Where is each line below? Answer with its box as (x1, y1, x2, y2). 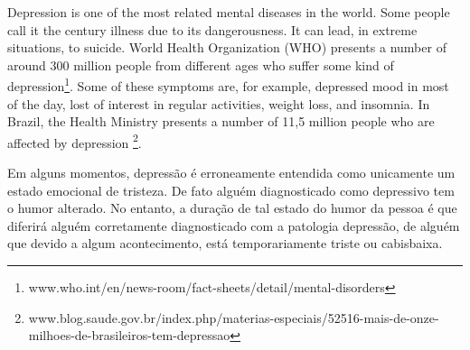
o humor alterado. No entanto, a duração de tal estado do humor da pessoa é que (7, 198, 457, 217)
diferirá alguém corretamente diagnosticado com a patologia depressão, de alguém (7, 216, 460, 235)
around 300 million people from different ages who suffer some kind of (7, 55, 394, 74)
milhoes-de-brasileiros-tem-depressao (28, 326, 230, 345)
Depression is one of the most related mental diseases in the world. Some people (7, 3, 450, 21)
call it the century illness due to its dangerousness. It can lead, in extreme (7, 20, 418, 39)
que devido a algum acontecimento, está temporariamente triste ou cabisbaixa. (7, 234, 443, 253)
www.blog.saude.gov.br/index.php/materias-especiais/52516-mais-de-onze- (28, 308, 439, 327)
